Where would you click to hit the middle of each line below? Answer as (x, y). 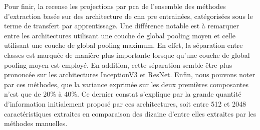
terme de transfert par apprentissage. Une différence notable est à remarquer (122, 26)
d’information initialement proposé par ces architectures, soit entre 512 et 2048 (125, 103)
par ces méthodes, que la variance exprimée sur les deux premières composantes (126, 84)
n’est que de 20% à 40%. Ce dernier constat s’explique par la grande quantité (123, 94)
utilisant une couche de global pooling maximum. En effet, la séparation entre (123, 45)
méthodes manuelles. (36, 123)
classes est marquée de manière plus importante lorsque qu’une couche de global (127, 55)
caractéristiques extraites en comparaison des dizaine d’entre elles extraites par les (130, 113)
